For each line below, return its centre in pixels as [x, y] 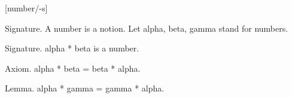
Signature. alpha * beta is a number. [72, 48]
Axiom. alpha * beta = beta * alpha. [73, 68]
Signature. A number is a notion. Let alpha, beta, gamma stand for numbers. [147, 28]
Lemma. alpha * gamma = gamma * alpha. [85, 88]
